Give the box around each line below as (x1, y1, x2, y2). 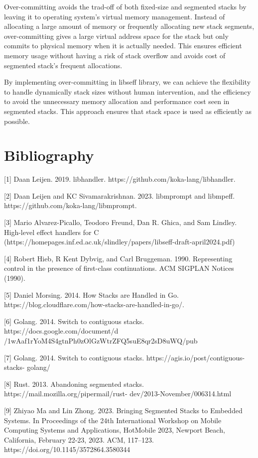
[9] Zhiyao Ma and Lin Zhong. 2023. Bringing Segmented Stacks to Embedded (4, 405, 243, 415)
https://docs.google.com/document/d (4, 326, 119, 336)
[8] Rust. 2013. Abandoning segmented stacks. (4, 378, 144, 389)
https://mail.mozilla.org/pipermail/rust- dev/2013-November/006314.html (4, 388, 232, 399)
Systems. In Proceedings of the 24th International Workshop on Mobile (4, 415, 222, 425)
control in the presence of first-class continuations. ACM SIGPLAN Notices (4, 263, 234, 273)
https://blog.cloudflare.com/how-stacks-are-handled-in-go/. (4, 299, 184, 310)
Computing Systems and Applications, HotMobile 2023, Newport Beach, (4, 425, 225, 435)
